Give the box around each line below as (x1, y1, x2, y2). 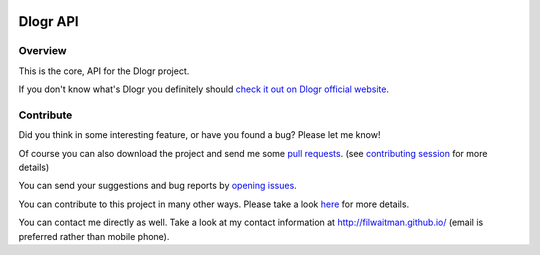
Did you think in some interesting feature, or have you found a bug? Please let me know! (18, 129, 381, 141)
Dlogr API (18, 13, 79, 30)
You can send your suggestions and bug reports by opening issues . (18, 180, 297, 192)
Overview (18, 44, 67, 58)
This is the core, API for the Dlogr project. (18, 65, 190, 77)
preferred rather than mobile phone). (18, 230, 170, 242)
